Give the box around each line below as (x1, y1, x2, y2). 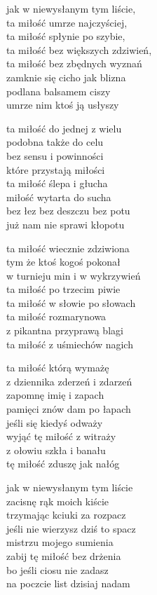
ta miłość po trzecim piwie (6, 282, 121, 296)
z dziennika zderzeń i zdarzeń (6, 374, 132, 388)
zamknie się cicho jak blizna (6, 69, 126, 84)
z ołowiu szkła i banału (6, 442, 106, 457)
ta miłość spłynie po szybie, (6, 29, 125, 43)
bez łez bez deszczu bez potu (6, 203, 130, 218)
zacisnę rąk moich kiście (6, 493, 109, 508)
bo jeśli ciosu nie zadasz (6, 562, 109, 577)
